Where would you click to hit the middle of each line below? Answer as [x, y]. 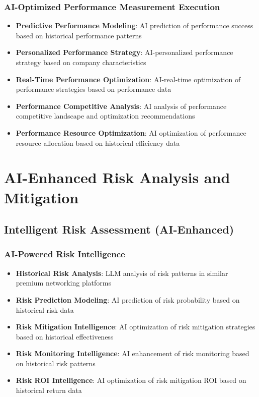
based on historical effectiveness [65, 336]
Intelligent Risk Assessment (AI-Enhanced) [119, 229]
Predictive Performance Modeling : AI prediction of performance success [135, 25]
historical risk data [45, 309]
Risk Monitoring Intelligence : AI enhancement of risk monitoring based [133, 353]
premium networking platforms [64, 283]
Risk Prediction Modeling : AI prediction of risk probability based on [128, 299]
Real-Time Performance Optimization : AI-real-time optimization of [128, 79]
